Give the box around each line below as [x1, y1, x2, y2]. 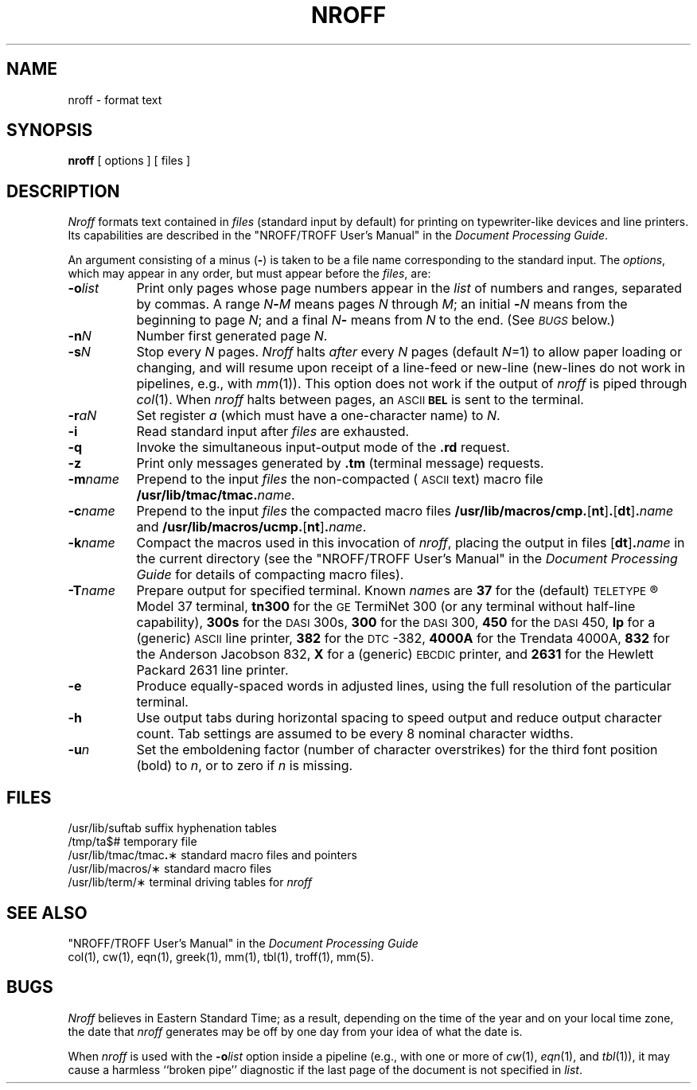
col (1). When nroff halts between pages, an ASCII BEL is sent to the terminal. [136, 391, 584, 408]
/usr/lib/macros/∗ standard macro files [68, 862, 272, 876]
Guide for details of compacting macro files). [136, 566, 404, 583]
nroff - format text [68, 92, 162, 107]
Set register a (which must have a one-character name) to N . [136, 407, 500, 424]
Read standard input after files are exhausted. [136, 423, 410, 440]
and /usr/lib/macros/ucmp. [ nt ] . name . [136, 519, 367, 535]
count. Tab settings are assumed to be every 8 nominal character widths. [136, 726, 574, 742]
